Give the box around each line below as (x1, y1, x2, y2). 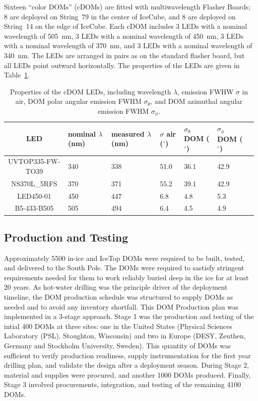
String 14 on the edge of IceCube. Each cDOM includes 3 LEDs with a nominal (4, 21, 247, 31)
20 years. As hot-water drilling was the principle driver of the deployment (4, 282, 228, 292)
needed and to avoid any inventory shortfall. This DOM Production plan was (4, 301, 239, 312)
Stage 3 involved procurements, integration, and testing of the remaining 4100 (4, 379, 241, 390)
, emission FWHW (177, 86, 234, 96)
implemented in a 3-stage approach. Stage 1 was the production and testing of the (4, 311, 254, 321)
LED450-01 (17, 190, 52, 201)
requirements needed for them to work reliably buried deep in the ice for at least (4, 272, 249, 282)
